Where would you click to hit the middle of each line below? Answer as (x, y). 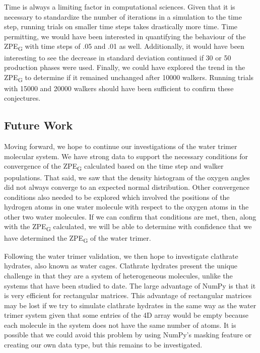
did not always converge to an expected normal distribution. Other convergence (127, 187)
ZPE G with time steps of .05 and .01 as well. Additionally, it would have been (124, 47)
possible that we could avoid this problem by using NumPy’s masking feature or (128, 335)
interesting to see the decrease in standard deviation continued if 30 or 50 (118, 57)
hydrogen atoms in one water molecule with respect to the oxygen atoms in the (126, 207)
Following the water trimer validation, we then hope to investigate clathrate (121, 256)
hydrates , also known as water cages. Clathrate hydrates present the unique (121, 266)
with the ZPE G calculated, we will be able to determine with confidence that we (128, 227)
